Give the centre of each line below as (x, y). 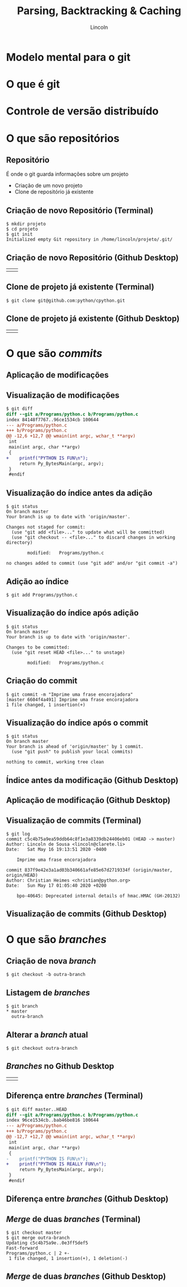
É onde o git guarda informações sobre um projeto (67, 174)
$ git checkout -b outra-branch (46, 975)
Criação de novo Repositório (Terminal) (80, 210)
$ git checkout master (34, 1233)
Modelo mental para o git (68, 57)
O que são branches (56, 939)
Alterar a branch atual (47, 1035)
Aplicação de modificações (58, 375)
